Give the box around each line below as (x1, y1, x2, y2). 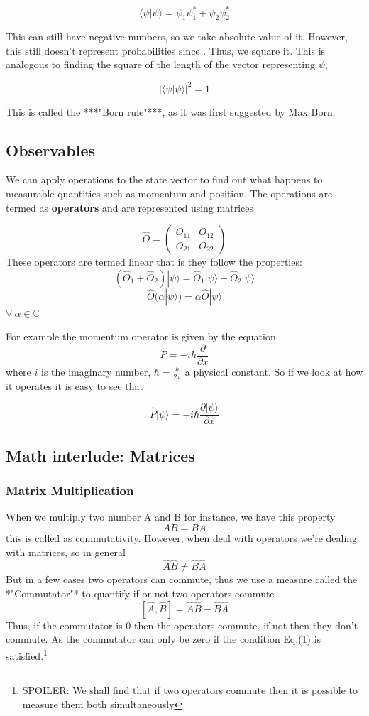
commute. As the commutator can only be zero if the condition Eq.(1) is (6, 631, 321, 646)
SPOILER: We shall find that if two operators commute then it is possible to (22, 683, 358, 698)
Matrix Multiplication (6, 482, 134, 499)
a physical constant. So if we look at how (184, 364, 363, 379)
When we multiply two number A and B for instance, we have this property (6, 509, 336, 524)
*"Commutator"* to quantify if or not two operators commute (6, 586, 275, 601)
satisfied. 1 (6, 646, 48, 663)
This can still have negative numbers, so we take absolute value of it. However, (6, 29, 348, 44)
